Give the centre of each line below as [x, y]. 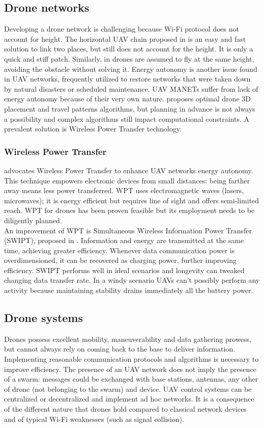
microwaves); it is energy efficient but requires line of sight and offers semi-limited [132, 200]
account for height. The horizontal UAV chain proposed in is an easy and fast [125, 38]
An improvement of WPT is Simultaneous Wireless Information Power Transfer [128, 230]
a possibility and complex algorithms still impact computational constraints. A [127, 118]
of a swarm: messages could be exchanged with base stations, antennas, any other [131, 379]
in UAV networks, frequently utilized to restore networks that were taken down [127, 79]
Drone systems [44, 318]
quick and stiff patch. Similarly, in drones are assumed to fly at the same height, [129, 58]
